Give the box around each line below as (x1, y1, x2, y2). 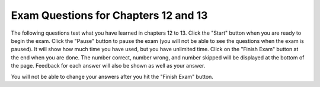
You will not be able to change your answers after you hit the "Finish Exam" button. (11, 73, 213, 80)
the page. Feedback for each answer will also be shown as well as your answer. (11, 62, 206, 69)
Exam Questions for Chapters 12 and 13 (11, 9, 208, 22)
